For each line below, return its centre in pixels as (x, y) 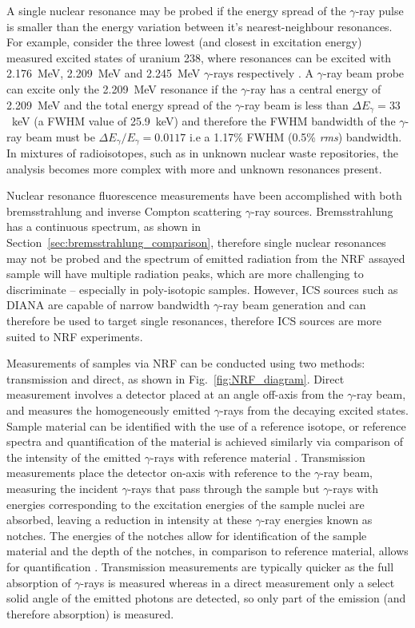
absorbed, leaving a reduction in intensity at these (129, 520)
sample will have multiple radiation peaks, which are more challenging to (185, 274)
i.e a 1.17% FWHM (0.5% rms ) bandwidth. (295, 136)
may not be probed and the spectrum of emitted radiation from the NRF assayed (206, 258)
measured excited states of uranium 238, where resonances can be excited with (199, 57)
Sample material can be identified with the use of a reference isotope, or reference (206, 425)
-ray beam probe (363, 73)
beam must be (60, 136)
